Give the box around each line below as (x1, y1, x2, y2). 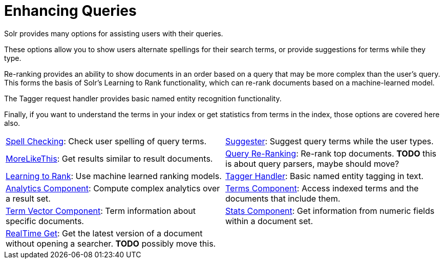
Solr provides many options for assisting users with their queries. (4, 29, 223, 38)
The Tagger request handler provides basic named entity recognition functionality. (4, 94, 282, 103)
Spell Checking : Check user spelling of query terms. (6, 136, 207, 146)
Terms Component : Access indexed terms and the (225, 183, 419, 193)
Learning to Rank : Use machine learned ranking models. (6, 170, 222, 181)
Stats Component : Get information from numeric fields (225, 205, 435, 216)
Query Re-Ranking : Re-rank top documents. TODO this (225, 148, 437, 159)
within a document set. (225, 215, 313, 226)
